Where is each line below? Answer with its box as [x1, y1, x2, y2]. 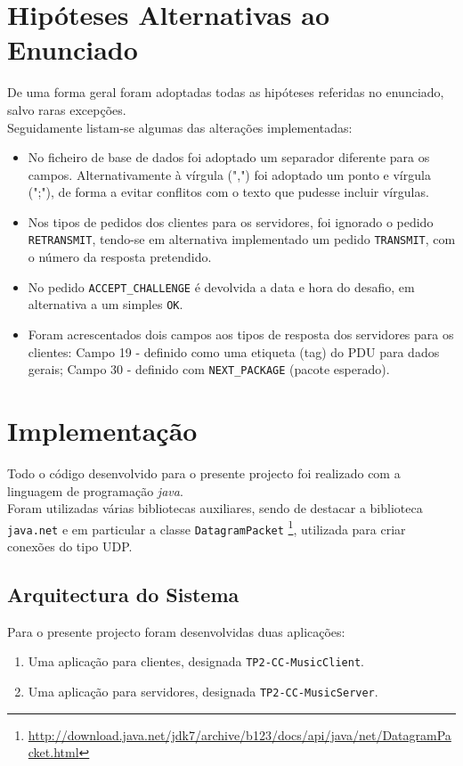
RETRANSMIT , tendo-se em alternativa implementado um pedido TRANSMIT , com [28, 230, 456, 249]
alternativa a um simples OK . [28, 295, 183, 314]
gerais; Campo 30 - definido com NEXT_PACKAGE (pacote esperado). [28, 360, 390, 379]
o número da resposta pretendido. [28, 248, 212, 266]
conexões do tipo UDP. [7, 537, 133, 556]
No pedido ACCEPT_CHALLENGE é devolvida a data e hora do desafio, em [28, 277, 415, 296]
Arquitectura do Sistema [7, 581, 240, 608]
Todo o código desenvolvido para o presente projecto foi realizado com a [7, 464, 401, 482]
